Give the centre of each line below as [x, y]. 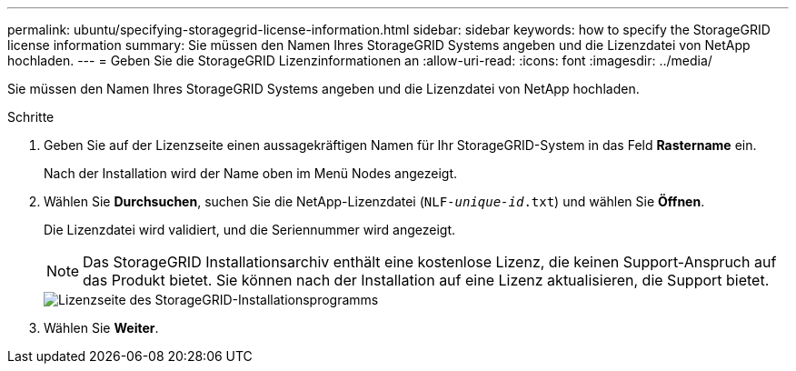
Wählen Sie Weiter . [101, 328]
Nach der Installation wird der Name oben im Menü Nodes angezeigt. [251, 173]
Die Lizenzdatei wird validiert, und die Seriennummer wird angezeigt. [250, 230]
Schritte [31, 117]
